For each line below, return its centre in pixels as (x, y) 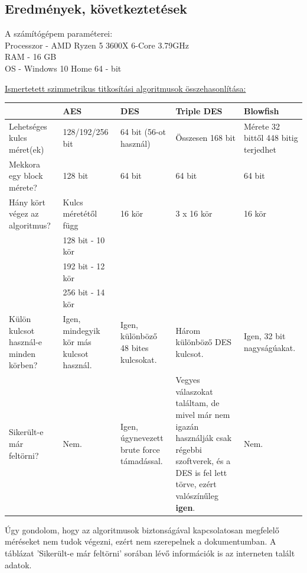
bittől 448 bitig (271, 138)
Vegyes (188, 380)
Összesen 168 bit (205, 138)
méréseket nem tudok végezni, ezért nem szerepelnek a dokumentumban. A (141, 541)
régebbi (189, 449)
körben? (23, 365)
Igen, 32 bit (264, 336)
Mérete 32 (262, 126)
